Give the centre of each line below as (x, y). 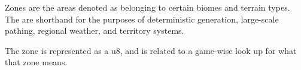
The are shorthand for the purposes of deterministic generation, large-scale (142, 19)
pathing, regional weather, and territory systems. (95, 31)
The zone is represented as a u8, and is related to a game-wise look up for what (151, 50)
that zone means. (36, 62)
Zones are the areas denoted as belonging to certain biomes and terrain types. (148, 7)
